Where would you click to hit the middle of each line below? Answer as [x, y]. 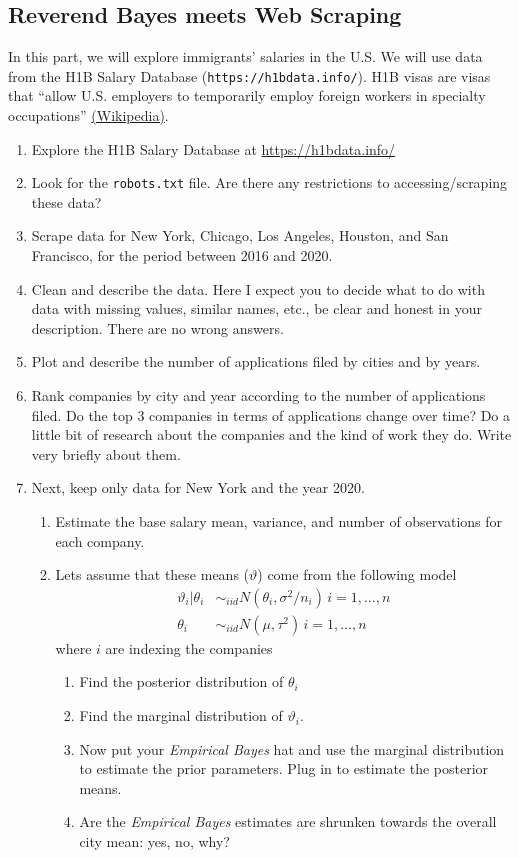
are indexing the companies [189, 647]
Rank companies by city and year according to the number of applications [258, 395]
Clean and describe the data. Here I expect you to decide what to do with [258, 288]
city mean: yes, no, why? [154, 841]
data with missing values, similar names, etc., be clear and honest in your [256, 308]
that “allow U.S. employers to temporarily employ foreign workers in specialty [247, 95]
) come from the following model [357, 574]
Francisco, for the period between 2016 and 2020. [182, 255]
